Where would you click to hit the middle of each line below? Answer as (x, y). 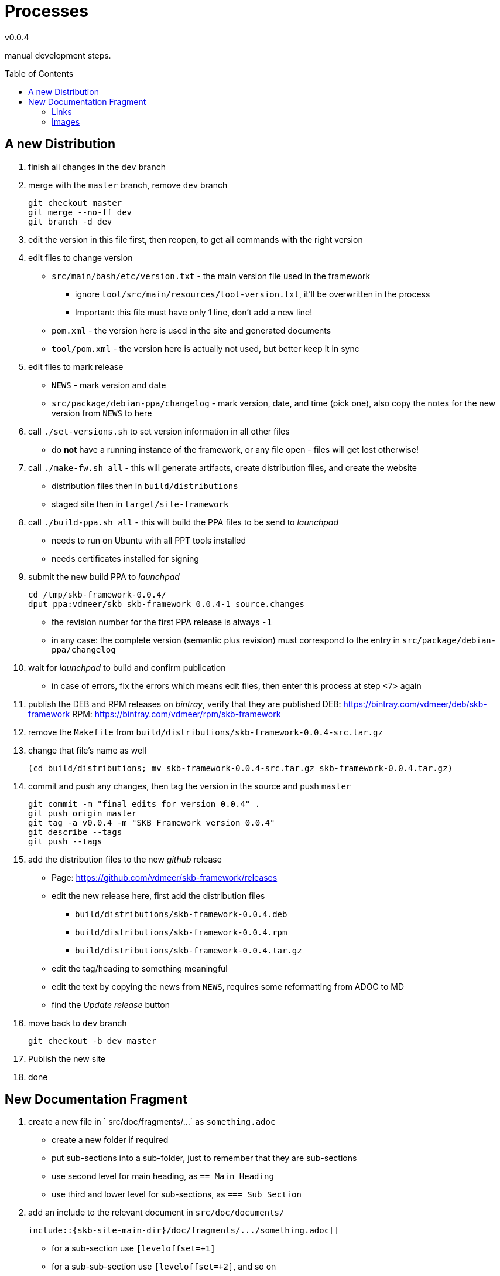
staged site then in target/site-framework (140, 504)
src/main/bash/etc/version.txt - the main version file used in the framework (211, 276)
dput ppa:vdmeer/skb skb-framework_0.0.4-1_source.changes (167, 604)
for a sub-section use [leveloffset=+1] (133, 1248)
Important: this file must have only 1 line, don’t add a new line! (194, 312)
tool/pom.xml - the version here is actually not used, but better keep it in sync (206, 348)
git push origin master (83, 813)
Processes (47, 11)
